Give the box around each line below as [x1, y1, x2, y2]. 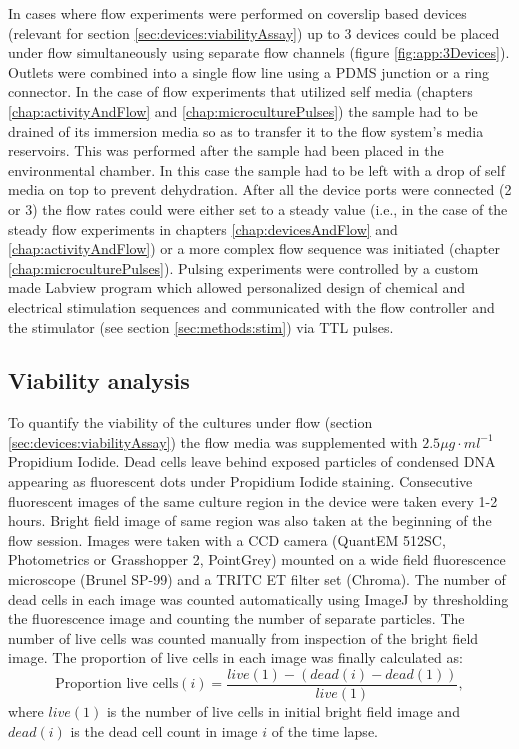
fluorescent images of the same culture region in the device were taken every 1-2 [8, 490, 498, 511]
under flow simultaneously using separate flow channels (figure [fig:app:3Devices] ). [8, 42, 510, 63]
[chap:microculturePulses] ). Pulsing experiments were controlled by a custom [8, 257, 479, 278]
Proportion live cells [55, 677, 179, 692]
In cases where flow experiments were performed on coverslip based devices [8, 3, 467, 23]
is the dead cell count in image [70, 720, 258, 741]
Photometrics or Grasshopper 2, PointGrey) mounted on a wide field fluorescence [8, 549, 506, 570]
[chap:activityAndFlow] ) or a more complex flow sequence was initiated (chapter [8, 238, 501, 259]
